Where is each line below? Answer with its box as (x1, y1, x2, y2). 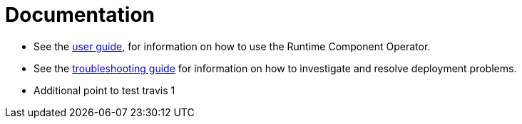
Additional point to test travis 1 (34, 84, 175, 96)
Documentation (5, 3, 155, 27)
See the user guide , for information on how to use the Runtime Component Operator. (34, 40, 431, 52)
